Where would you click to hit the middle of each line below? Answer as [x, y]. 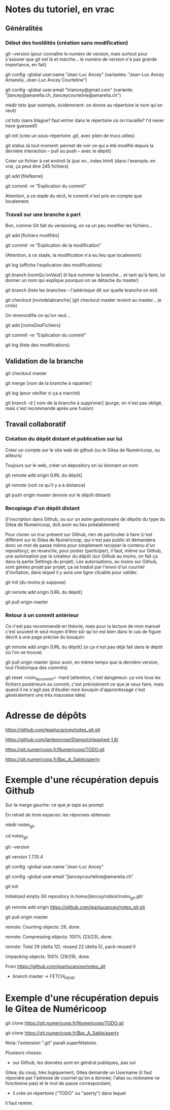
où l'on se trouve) [24, 652]
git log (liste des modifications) [38, 345]
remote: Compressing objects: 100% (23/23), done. [59, 937]
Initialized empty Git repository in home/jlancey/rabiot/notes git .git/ [74, 897]
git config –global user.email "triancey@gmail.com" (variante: [69, 90]
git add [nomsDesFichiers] [33, 325]
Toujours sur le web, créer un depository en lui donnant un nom [72, 465]
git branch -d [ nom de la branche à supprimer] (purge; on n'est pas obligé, [84, 403]
